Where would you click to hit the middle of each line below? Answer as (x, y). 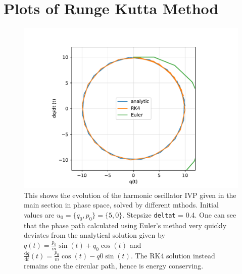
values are (39, 214)
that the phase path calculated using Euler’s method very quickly (125, 225)
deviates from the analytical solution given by (94, 235)
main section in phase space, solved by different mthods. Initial (121, 205)
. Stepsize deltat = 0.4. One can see (179, 214)
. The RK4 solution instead (173, 255)
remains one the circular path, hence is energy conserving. (114, 265)
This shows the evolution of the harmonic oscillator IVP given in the (130, 195)
